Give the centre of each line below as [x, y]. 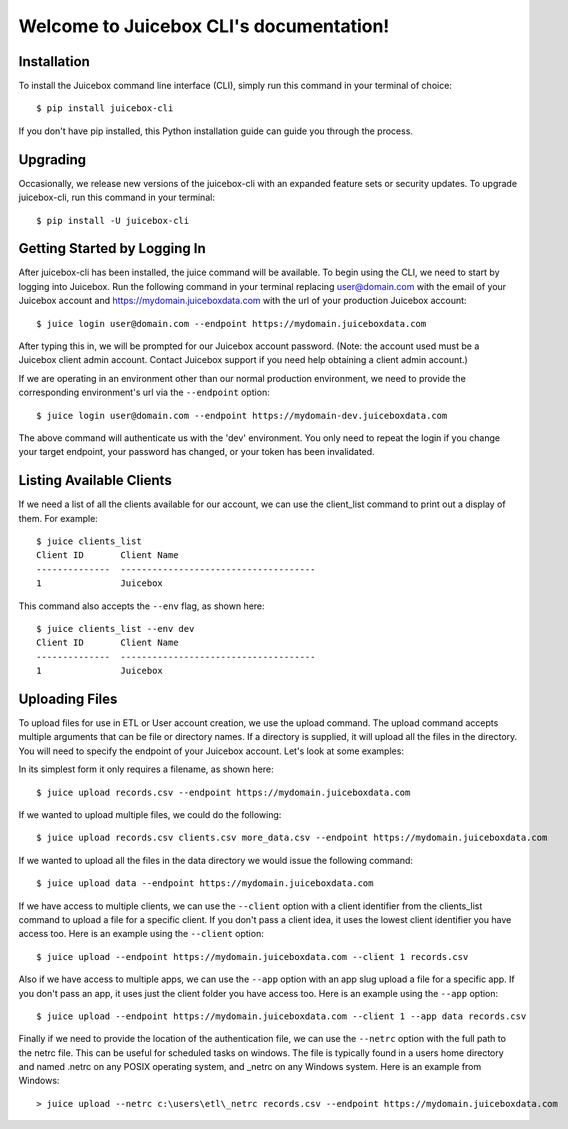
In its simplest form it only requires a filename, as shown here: [146, 769]
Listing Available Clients [95, 480]
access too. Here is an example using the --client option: [141, 934]
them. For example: [58, 518]
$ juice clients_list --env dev [115, 628]
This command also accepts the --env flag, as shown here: [141, 606]
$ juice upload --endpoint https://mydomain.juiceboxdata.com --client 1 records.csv [252, 956]
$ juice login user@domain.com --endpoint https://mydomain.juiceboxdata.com [231, 323]
